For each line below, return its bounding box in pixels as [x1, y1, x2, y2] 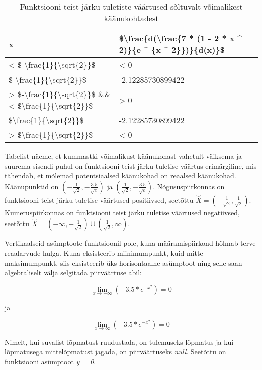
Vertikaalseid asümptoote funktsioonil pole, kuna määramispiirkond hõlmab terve [5, 238, 256, 248]
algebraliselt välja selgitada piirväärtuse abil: [5, 267, 142, 278]
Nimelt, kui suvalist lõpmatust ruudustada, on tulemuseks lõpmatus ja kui [5, 336, 234, 347]
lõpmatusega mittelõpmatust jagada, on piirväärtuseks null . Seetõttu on [5, 346, 226, 357]
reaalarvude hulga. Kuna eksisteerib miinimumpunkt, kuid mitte [5, 247, 203, 258]
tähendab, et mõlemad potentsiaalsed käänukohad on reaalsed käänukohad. [5, 170, 236, 181]
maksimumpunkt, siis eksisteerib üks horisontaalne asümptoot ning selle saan [5, 257, 242, 268]
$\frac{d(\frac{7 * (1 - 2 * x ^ [119, 32, 242, 44]
